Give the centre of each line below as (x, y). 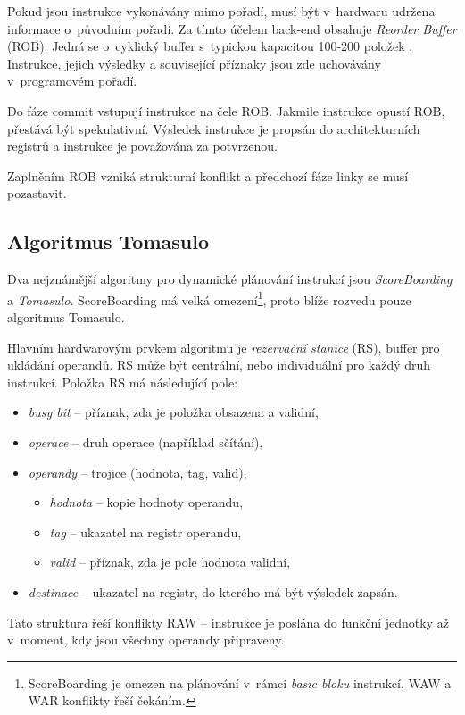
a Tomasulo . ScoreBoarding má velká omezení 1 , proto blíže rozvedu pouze (209, 298)
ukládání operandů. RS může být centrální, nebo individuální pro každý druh (219, 365)
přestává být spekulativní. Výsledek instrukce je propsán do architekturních (214, 128)
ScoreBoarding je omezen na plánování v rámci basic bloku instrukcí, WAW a (240, 682)
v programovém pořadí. (72, 81)
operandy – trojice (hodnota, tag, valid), (137, 472)
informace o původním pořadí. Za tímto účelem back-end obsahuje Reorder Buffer (232, 28)
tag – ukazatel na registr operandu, (145, 532)
